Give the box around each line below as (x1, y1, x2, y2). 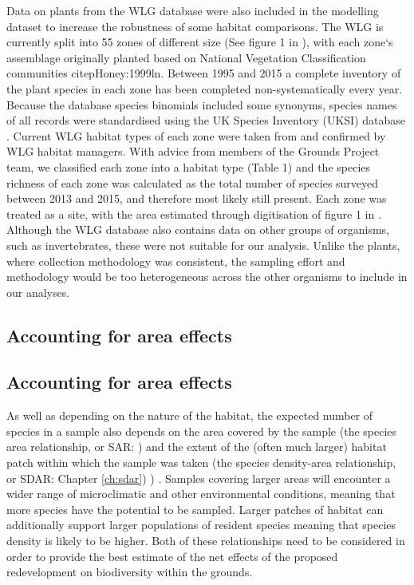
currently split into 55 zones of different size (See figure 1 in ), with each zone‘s (6, 34, 393, 50)
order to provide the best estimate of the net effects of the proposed (6, 547, 338, 564)
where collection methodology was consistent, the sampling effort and (6, 252, 345, 269)
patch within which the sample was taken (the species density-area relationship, (6, 454, 396, 471)
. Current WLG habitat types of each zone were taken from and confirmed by (6, 127, 386, 144)
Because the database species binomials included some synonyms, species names (6, 96, 397, 113)
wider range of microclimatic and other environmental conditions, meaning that (6, 485, 396, 502)
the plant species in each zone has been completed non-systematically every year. (6, 80, 403, 97)
